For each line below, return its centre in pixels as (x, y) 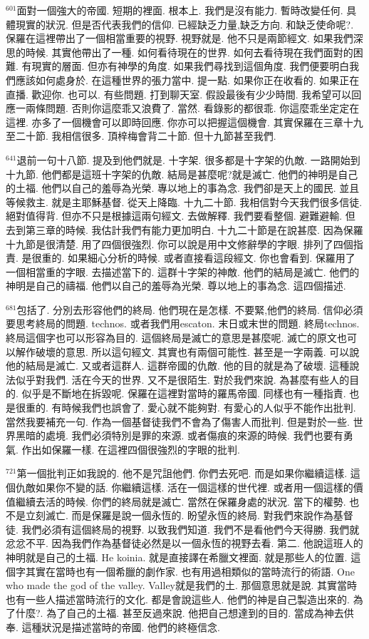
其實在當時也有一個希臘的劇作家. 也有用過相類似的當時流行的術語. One (190, 571)
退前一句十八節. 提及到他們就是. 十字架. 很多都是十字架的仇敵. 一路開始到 (188, 159)
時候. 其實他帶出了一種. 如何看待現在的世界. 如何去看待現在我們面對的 (189, 52)
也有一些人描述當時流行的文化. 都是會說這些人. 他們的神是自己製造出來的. (178, 599)
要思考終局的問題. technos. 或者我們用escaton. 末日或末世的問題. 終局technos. (183, 323)
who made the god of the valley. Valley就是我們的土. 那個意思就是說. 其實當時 (182, 585)
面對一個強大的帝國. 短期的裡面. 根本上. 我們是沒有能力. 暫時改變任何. (180, 10)
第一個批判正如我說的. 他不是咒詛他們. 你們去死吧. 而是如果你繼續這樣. (182, 473)
